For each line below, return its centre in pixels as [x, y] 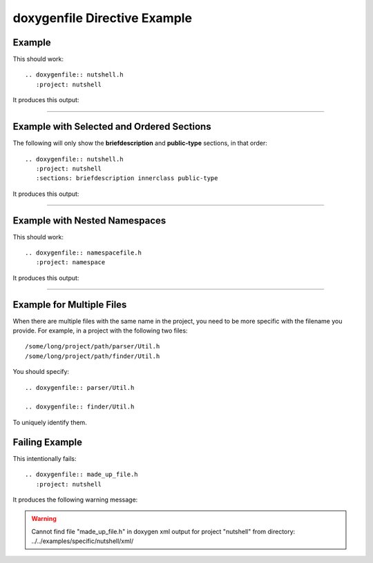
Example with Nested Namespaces [89, 220]
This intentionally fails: [45, 458]
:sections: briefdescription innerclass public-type [127, 178]
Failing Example [48, 442]
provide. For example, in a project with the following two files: [100, 330]
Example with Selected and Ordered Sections [112, 127]
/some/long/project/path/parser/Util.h [93, 346]
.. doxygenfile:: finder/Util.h [80, 407]
